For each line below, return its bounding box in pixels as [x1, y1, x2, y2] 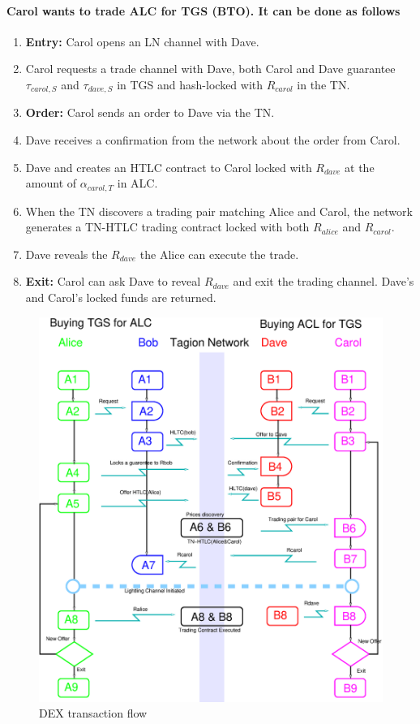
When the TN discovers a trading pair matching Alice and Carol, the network [25, 202, 413, 219]
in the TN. [297, 75, 350, 93]
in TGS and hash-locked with [117, 75, 264, 93]
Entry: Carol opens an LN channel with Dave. [25, 32, 259, 50]
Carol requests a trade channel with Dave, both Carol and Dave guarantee [25, 60, 396, 77]
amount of [25, 175, 77, 192]
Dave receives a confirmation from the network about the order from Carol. [25, 131, 401, 149]
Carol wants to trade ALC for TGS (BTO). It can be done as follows [6, 2, 401, 19]
